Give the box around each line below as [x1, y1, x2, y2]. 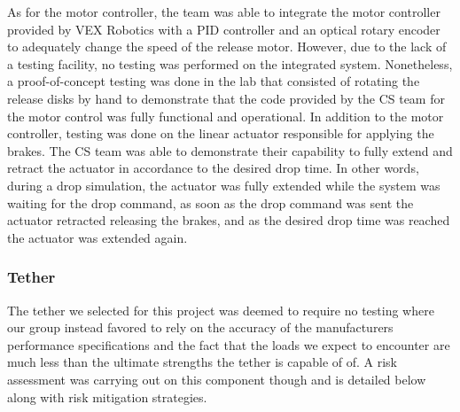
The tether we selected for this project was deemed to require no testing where [7, 300, 434, 319]
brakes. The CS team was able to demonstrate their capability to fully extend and [7, 141, 453, 159]
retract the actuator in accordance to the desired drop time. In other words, [7, 159, 419, 177]
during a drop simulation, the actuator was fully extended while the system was [7, 175, 441, 194]
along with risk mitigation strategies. [7, 387, 207, 406]
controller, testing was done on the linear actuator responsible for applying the [7, 124, 434, 143]
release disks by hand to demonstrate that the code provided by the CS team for [7, 89, 445, 107]
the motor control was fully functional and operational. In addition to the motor [7, 106, 444, 125]
